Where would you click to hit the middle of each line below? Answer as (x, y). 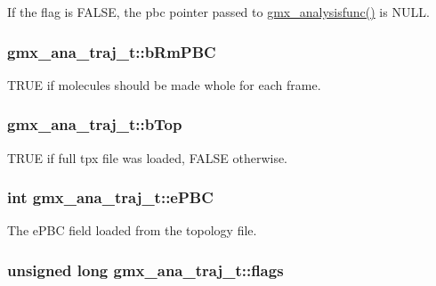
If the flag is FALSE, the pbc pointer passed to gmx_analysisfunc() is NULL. (218, 12)
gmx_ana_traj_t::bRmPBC (112, 51)
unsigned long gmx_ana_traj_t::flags (145, 270)
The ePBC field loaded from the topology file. (132, 230)
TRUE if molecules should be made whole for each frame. (164, 84)
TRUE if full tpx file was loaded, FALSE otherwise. (148, 157)
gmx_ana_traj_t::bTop (95, 124)
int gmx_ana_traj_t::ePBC (110, 197)
